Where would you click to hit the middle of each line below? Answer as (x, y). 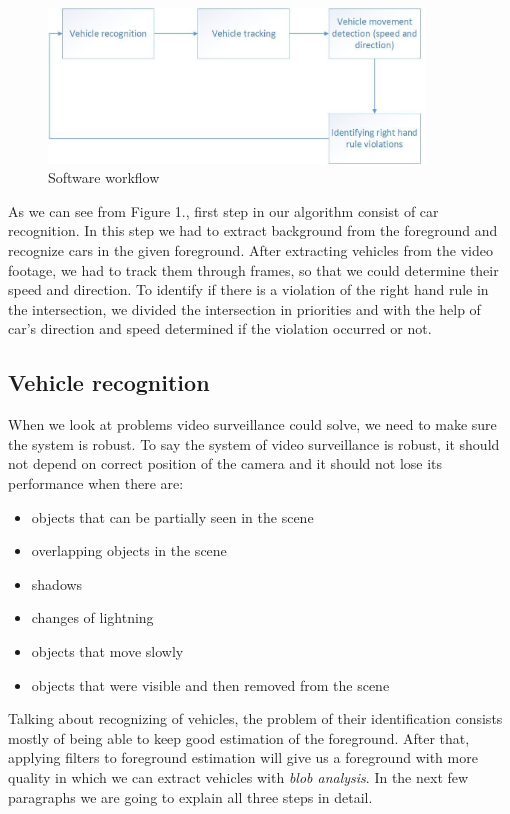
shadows (57, 583)
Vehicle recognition (109, 382)
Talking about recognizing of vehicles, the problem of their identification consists (255, 718)
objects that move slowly (107, 651)
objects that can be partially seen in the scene (172, 516)
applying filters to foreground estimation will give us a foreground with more (243, 757)
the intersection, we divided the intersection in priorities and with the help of (244, 308)
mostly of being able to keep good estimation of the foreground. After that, (239, 737)
